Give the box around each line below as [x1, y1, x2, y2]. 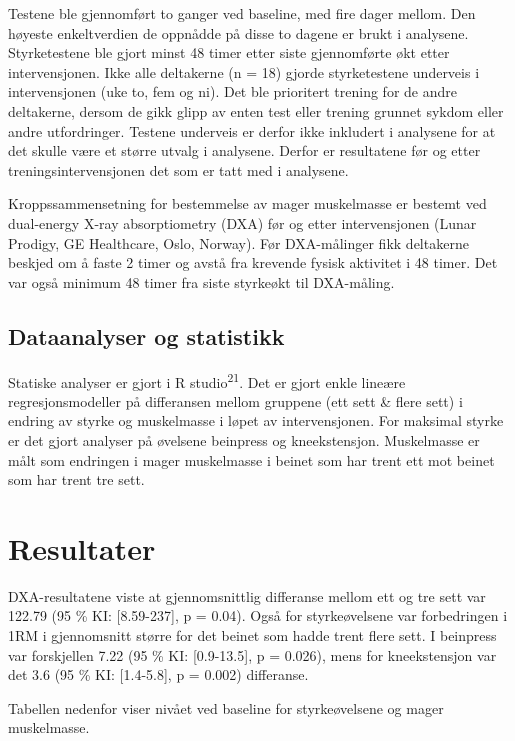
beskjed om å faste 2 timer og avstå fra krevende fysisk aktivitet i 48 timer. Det [8, 252, 498, 273]
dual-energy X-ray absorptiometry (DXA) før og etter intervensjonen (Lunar [8, 212, 477, 233]
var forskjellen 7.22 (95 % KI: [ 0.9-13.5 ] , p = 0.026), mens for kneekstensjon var [8, 644, 497, 665]
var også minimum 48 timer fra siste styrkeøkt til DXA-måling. [8, 271, 395, 292]
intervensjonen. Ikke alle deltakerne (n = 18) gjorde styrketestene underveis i [8, 61, 480, 82]
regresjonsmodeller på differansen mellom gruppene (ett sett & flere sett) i [8, 390, 463, 411]
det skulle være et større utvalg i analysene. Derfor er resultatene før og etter [8, 140, 481, 161]
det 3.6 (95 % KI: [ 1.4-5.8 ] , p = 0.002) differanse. [8, 664, 309, 685]
